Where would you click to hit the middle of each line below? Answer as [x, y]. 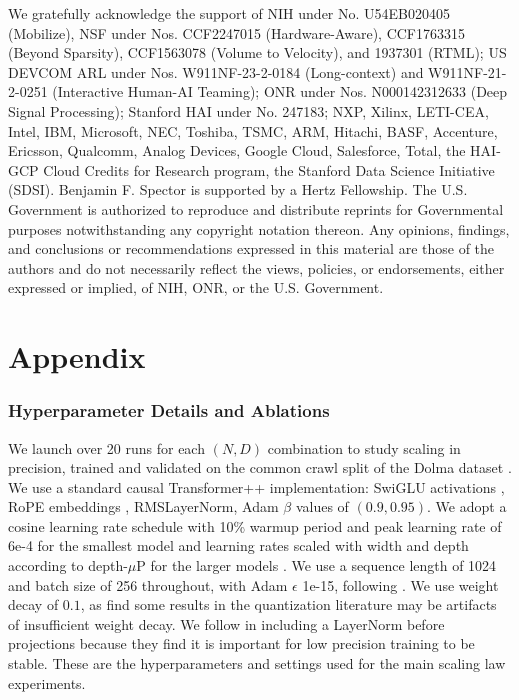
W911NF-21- [467, 71]
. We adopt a [467, 506]
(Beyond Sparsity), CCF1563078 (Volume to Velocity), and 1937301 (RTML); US [257, 52]
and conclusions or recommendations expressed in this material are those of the [251, 248]
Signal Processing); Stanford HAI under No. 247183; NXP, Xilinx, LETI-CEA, [248, 110]
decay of [33, 604]
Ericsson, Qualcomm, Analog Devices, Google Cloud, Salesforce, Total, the [237, 150]
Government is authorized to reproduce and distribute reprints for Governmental [256, 208]
